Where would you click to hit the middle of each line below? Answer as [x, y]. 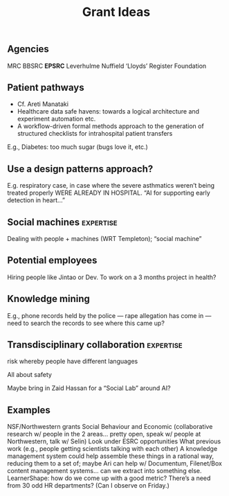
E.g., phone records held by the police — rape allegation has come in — [109, 315]
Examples [29, 410]
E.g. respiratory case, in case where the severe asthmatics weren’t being [111, 186]
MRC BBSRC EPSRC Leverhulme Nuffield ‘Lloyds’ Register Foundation [107, 66]
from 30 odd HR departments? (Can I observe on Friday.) [88, 486]
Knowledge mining [48, 299]
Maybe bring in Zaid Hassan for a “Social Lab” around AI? [89, 388]
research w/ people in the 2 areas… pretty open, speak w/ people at [104, 434]
